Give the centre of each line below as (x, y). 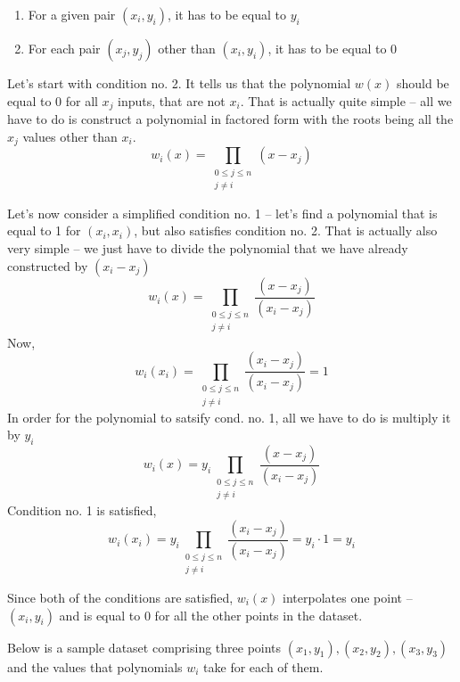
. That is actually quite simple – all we (346, 100)
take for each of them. (263, 666)
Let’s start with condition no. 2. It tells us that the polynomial (179, 83)
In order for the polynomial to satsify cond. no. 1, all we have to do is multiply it (229, 417)
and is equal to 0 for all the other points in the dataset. (211, 615)
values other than (70, 136)
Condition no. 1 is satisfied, (82, 510)
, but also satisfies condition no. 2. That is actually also (286, 230)
